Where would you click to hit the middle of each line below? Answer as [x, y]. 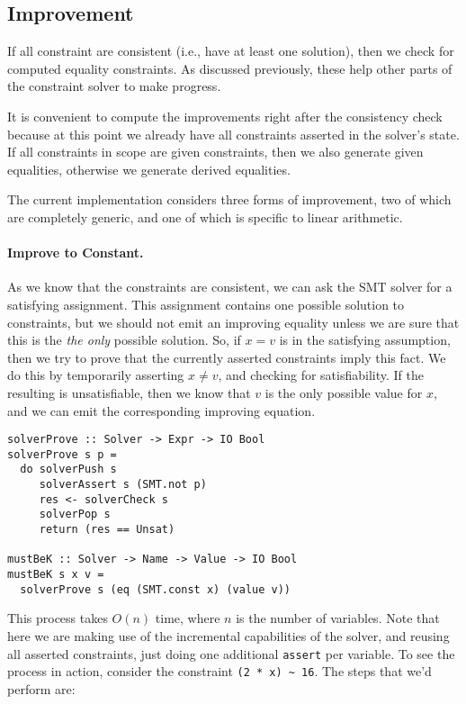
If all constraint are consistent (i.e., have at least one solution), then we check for [231, 51]
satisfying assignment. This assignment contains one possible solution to [206, 304]
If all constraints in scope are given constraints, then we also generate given [215, 152]
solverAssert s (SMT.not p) [123, 485]
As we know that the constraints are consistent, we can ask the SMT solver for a [230, 287]
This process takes [58, 618]
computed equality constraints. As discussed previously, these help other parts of [230, 68]
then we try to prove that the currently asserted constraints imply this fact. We [227, 357]
